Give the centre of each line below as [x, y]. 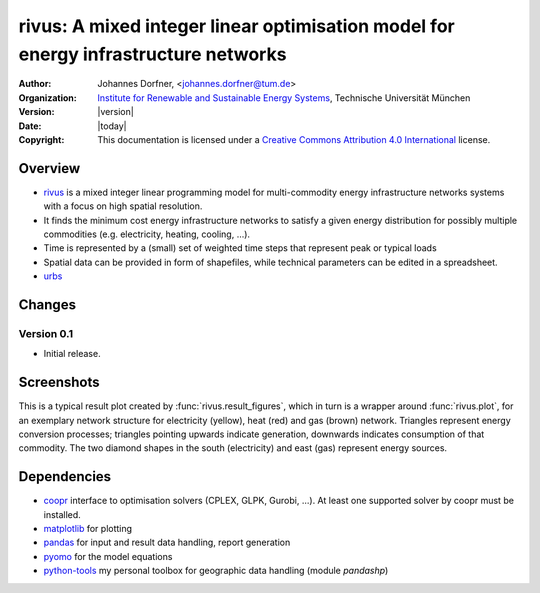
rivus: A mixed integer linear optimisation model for [236, 26]
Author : [35, 84]
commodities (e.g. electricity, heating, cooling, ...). [146, 234]
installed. [62, 514]
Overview [49, 168]
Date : [30, 126]
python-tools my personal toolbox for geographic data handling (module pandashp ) [216, 571]
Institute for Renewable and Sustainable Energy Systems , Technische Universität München [284, 97]
